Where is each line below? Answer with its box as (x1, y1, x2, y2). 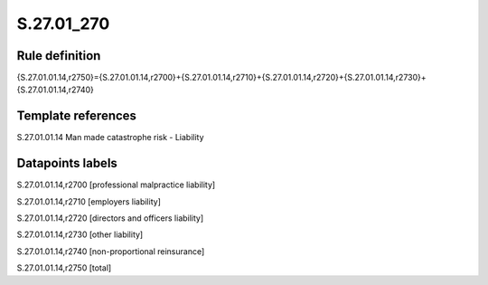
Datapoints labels (16, 156, 117, 171)
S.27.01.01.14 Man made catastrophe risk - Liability (16, 132, 204, 143)
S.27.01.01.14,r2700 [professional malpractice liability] (16, 179, 216, 190)
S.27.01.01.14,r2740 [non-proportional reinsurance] (16, 245, 205, 257)
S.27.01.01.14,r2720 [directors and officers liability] (16, 213, 204, 223)
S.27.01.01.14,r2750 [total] (16, 262, 112, 273)
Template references (16, 109, 137, 124)
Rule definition (16, 48, 101, 63)
